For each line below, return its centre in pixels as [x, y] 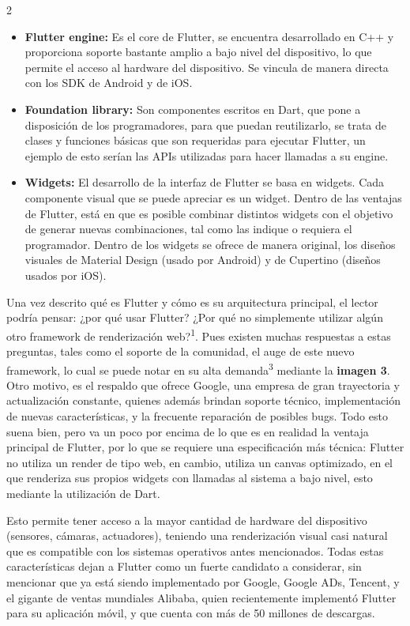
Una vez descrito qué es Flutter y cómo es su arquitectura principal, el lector [192, 302]
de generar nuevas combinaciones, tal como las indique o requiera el [188, 229]
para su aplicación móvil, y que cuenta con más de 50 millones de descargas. [191, 613]
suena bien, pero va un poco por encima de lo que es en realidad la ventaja [188, 431]
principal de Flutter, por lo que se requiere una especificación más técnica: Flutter [205, 447]
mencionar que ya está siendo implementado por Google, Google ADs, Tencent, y [203, 581]
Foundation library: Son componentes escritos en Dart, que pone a [193, 109]
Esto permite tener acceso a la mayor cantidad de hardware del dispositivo [187, 520]
